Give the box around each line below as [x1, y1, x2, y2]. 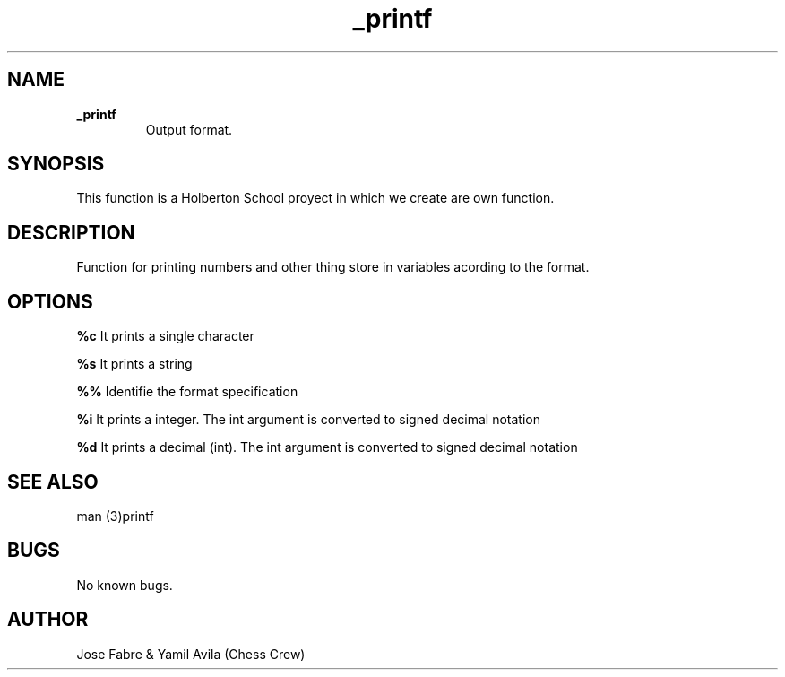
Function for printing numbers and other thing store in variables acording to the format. [76, 259, 590, 275]
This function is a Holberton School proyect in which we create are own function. [76, 190, 555, 206]
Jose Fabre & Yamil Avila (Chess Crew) [76, 646, 306, 662]
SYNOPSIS [7, 152, 105, 176]
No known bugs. [76, 577, 173, 593]
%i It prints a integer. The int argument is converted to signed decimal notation [76, 412, 541, 428]
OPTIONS [7, 290, 93, 313]
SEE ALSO [7, 470, 99, 493]
